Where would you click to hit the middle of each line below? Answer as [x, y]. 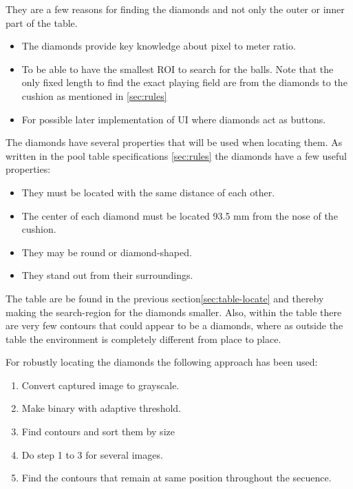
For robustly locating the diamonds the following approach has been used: [162, 362]
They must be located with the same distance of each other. [148, 192]
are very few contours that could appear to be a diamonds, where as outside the [174, 325]
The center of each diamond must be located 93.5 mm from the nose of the [180, 215]
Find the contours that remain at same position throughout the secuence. [176, 478]
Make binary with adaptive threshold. [101, 408]
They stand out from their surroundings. [107, 275]
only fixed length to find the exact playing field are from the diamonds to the [184, 82]
